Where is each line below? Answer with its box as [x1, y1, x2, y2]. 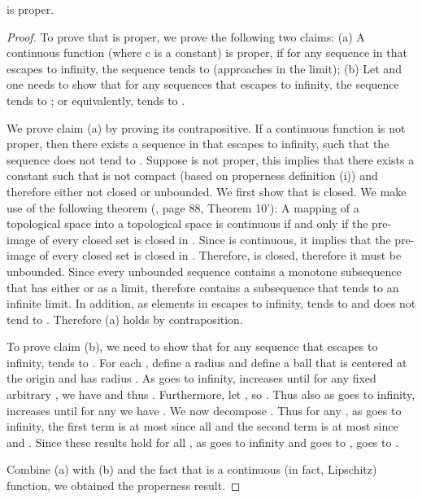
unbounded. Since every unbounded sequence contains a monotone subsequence [7, 262, 402, 279]
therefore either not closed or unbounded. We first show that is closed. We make [7, 182, 407, 199]
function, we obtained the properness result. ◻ [7, 477, 241, 494]
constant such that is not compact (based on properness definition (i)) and [7, 167, 378, 184]
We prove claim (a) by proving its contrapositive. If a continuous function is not [7, 119, 406, 136]
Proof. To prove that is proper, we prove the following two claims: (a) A [7, 28, 365, 45]
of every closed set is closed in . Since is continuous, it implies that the [39, 230, 391, 247]
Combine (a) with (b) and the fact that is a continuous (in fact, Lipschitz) [7, 461, 377, 478]
